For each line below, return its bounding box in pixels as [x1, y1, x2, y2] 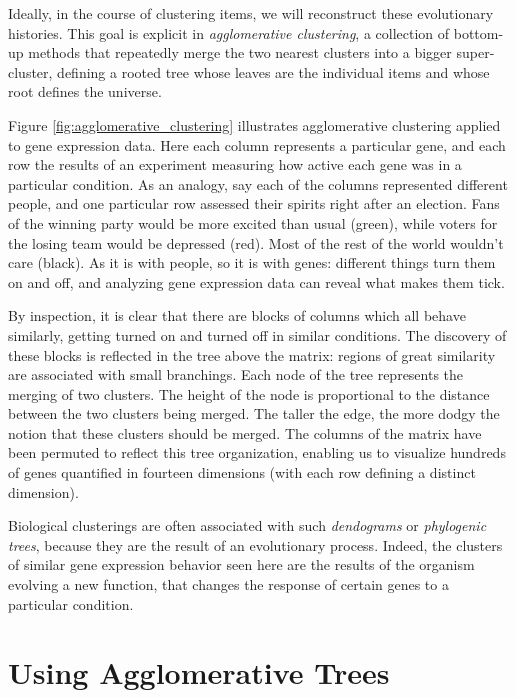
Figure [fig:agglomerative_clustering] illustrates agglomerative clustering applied [8, 114, 501, 135]
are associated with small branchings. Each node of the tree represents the [8, 364, 464, 385]
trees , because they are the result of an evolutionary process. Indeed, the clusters [8, 534, 503, 555]
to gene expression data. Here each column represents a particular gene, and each [8, 134, 506, 155]
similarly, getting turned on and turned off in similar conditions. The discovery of [8, 324, 507, 345]
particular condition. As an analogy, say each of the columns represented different [8, 173, 508, 194]
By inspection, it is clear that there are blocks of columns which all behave [8, 305, 466, 326]
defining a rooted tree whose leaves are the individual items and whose [57, 61, 490, 82]
